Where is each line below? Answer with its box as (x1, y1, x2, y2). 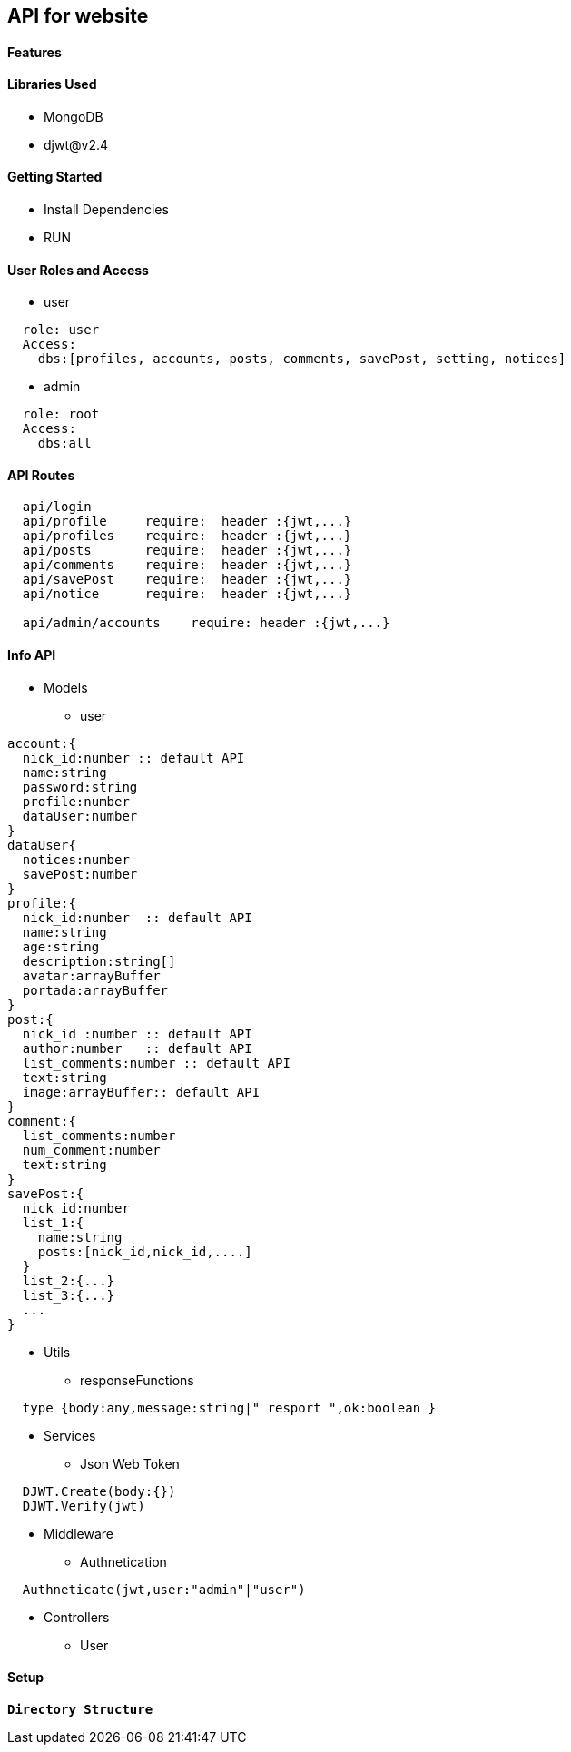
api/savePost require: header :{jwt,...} (22, 572, 352, 587)
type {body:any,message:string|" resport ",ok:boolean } (22, 1400, 437, 1415)
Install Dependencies (44, 202, 169, 218)
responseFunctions (80, 1372, 194, 1388)
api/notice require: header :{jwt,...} (22, 586, 352, 602)
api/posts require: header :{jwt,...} (22, 543, 352, 558)
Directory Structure (7, 1701, 153, 1717)
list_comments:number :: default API (22, 1055, 290, 1070)
